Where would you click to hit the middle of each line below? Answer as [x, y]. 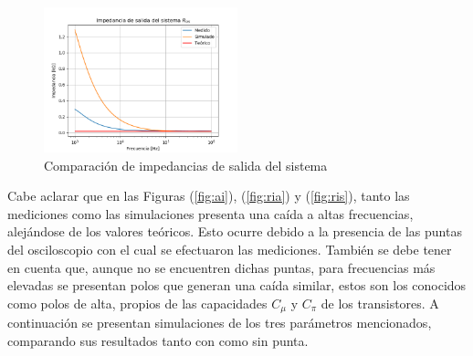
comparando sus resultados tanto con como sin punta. [158, 340]
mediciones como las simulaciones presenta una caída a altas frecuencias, [210, 213]
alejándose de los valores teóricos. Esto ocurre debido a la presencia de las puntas [235, 231]
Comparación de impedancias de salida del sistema [186, 165]
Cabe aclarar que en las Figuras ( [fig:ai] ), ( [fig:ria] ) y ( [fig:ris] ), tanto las [209, 196]
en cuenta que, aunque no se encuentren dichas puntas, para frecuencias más [221, 267]
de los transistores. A [380, 303]
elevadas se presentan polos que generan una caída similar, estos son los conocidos [237, 285]
